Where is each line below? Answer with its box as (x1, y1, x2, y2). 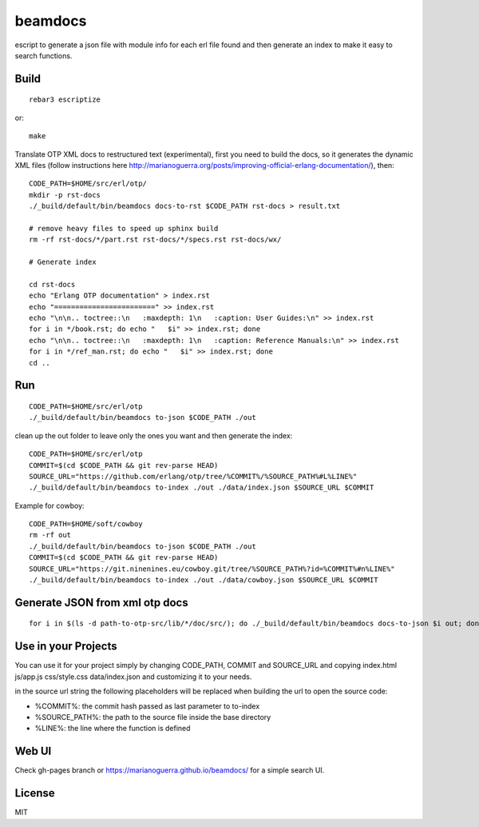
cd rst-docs (29, 280, 76, 289)
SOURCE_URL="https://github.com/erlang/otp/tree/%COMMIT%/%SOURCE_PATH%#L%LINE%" (29, 472, 358, 481)
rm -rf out (29, 530, 72, 540)
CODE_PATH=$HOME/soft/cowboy (29, 520, 143, 529)
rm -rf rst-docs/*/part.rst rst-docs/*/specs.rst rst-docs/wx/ (29, 235, 282, 244)
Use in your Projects (14, 640, 117, 653)
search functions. (14, 50, 73, 60)
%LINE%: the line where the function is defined (34, 724, 191, 733)
